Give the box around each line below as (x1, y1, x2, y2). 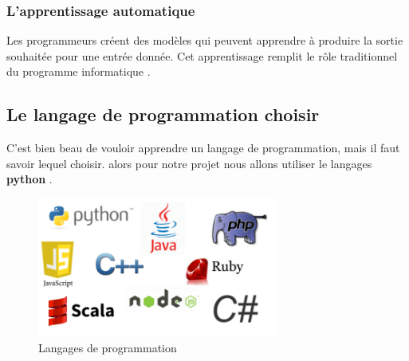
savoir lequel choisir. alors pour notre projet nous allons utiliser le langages (6, 155, 372, 171)
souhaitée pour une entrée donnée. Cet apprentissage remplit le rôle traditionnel (6, 47, 398, 64)
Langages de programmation (38, 339, 177, 355)
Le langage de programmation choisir (6, 102, 320, 127)
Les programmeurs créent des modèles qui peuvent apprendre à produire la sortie (6, 32, 403, 49)
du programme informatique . (6, 63, 151, 80)
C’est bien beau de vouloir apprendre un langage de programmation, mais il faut (6, 139, 400, 156)
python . (6, 171, 53, 187)
